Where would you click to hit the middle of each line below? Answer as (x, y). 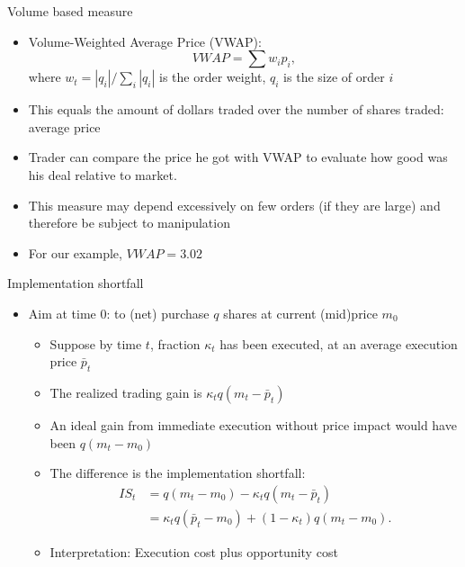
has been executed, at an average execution (339, 343)
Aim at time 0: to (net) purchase (119, 313)
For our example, (75, 252)
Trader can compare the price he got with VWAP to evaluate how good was (238, 157)
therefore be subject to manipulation (129, 223)
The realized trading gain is (126, 392)
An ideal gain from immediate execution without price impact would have (253, 424)
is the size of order (334, 77)
